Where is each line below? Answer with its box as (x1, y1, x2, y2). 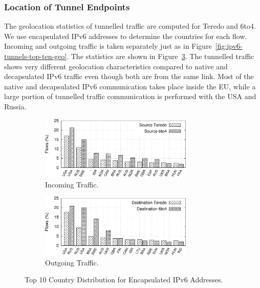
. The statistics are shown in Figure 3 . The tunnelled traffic (67, 51, 254, 61)
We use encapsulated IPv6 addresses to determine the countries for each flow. (4, 30, 247, 41)
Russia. (4, 101, 27, 111)
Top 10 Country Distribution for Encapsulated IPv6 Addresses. (25, 274, 223, 285)
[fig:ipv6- (215, 41, 243, 51)
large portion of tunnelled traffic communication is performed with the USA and (4, 91, 256, 102)
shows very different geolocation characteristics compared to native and (4, 61, 228, 71)
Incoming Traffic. (45, 179, 99, 189)
